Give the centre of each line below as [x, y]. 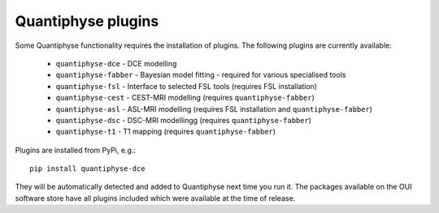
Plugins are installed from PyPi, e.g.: [76, 150]
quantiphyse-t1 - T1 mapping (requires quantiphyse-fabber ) [166, 132]
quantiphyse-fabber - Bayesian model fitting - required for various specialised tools [201, 75]
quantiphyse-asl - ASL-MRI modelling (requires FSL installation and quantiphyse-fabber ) [214, 109]
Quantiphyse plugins [87, 21]
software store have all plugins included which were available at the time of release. [155, 198]
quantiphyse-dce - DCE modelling [116, 63]
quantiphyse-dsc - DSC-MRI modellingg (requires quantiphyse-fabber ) [184, 120]
